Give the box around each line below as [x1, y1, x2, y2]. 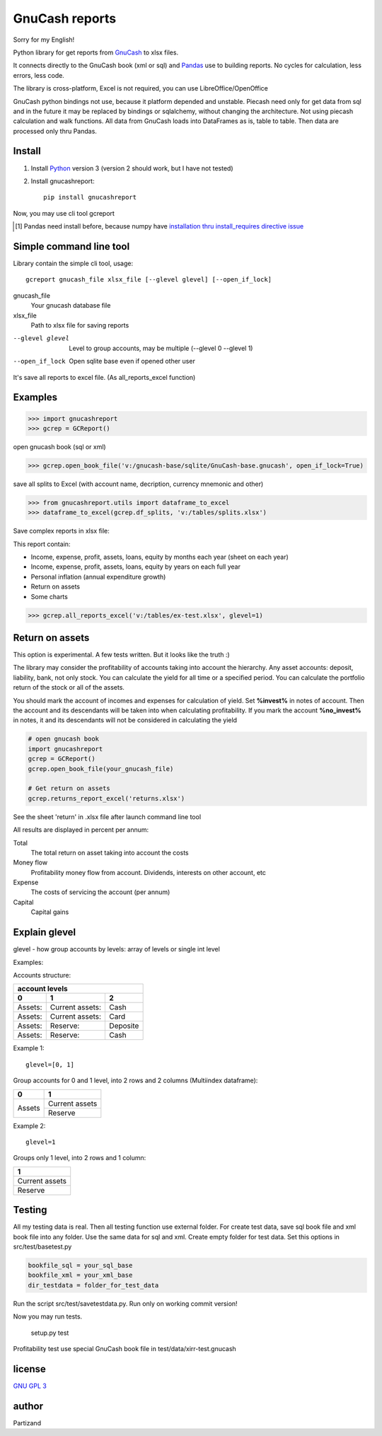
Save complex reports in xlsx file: [13, 527, 110, 535]
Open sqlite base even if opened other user [69, 357, 196, 366]
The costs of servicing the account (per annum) [30, 888, 170, 896]
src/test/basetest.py [13, 1242, 72, 1251]
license [13, 1362, 46, 1375]
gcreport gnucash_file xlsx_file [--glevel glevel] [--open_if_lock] [25, 276, 272, 284]
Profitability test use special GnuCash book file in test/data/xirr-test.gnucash [13, 1344, 236, 1353]
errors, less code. [13, 71, 65, 79]
